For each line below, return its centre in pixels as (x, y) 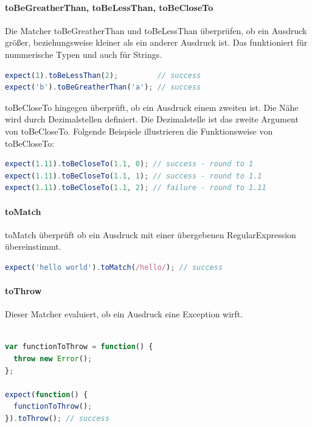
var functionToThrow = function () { (79, 347)
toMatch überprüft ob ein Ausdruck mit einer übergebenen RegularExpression (151, 234)
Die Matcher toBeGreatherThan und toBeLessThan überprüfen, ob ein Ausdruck (156, 30)
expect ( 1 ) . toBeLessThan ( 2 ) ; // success (103, 75)
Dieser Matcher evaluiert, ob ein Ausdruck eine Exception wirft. (124, 314)
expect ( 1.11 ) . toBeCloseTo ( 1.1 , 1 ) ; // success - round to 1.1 (133, 176)
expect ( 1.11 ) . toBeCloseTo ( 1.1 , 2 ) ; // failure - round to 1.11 (136, 188)
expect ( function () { (47, 394)
